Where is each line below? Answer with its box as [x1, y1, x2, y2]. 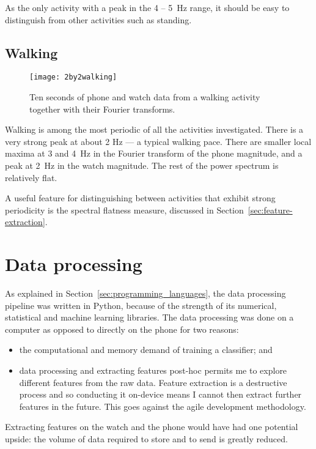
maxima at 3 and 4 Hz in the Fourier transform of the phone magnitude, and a [5, 147, 303, 160]
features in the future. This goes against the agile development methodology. [19, 399, 306, 412]
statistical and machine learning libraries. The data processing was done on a [5, 311, 294, 324]
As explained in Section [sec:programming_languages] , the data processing [5, 287, 286, 300]
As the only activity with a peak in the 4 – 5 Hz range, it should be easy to [5, 1, 290, 13]
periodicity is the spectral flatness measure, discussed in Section [5, 203, 244, 216]
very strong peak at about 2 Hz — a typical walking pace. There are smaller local [5, 135, 312, 147]
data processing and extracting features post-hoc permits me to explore [19, 364, 287, 377]
